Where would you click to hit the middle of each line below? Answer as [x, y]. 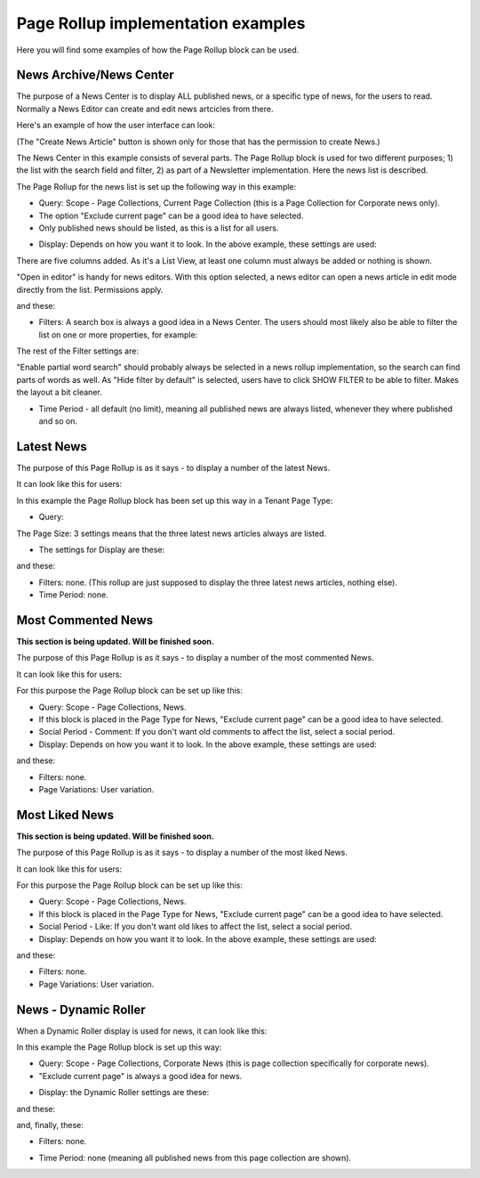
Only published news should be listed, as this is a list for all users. [159, 228]
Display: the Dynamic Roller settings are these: [124, 1093]
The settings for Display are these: [101, 549]
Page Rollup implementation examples [161, 23]
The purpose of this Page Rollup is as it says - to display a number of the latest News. [173, 467]
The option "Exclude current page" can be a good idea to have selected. [171, 215]
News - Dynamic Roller [81, 1009]
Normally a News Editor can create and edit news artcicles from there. [145, 109]
